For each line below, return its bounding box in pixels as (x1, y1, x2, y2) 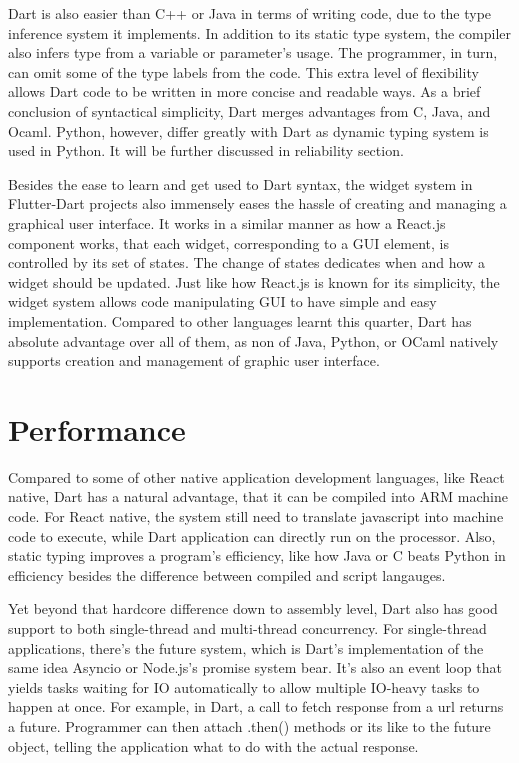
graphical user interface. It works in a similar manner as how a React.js (8, 212, 446, 233)
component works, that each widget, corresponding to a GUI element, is (8, 232, 450, 253)
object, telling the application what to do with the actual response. (8, 735, 419, 756)
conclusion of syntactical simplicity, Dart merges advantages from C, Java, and (8, 100, 491, 121)
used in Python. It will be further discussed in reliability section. (8, 140, 404, 161)
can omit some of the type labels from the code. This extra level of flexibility (8, 61, 479, 82)
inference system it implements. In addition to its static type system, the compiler (8, 22, 512, 43)
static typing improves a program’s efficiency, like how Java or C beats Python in (8, 545, 506, 566)
